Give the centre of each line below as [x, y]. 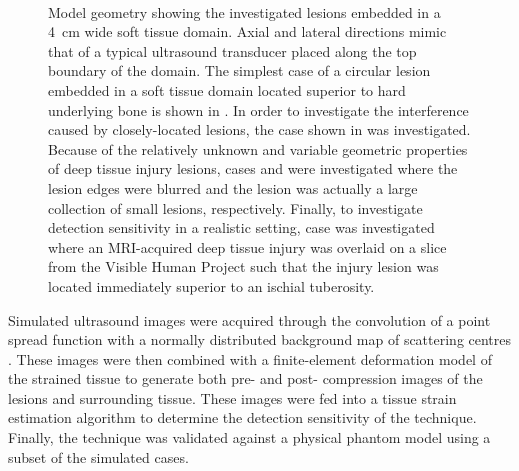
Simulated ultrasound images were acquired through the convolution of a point [249, 319]
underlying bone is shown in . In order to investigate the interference [258, 109]
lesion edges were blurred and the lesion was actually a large [233, 187]
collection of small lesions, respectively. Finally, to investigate [235, 207]
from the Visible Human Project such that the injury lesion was [243, 266]
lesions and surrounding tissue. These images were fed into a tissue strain [232, 397]
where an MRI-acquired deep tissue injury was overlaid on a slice [247, 246]
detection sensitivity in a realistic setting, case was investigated [241, 227]
